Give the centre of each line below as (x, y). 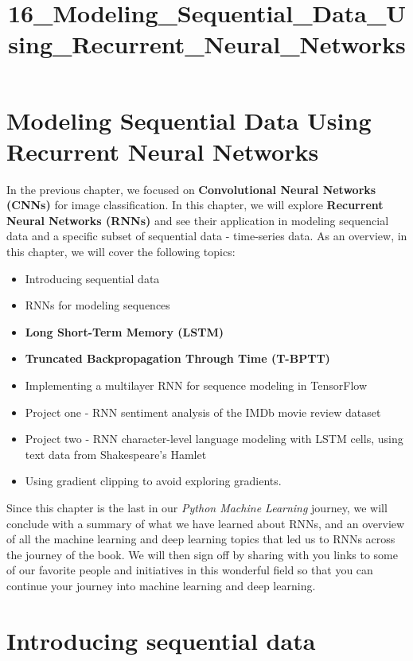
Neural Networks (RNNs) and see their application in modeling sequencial (198, 220)
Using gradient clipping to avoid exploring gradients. (153, 481)
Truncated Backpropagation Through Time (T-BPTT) (177, 358)
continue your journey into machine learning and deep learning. (161, 585)
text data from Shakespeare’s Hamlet (116, 454)
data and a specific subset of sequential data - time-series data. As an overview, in (207, 236)
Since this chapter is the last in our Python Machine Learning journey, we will (197, 507)
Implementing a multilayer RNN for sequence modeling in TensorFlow (196, 385)
